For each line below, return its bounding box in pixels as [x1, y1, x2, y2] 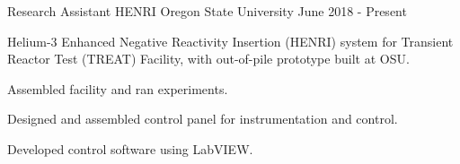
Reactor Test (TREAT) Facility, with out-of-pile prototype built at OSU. [7, 49, 410, 68]
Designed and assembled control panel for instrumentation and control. [7, 109, 398, 128]
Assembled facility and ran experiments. [7, 79, 228, 98]
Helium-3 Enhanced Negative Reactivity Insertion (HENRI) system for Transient [7, 31, 454, 50]
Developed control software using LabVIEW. [7, 139, 253, 158]
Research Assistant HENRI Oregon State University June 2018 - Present [7, 2, 407, 20]
